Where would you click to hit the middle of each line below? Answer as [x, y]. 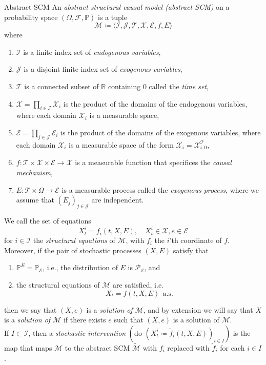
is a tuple [112, 17]
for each [232, 347]
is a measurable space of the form [121, 144]
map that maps [28, 347]
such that [129, 320]
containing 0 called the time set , [158, 86]
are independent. [118, 200]
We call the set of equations [48, 221]
